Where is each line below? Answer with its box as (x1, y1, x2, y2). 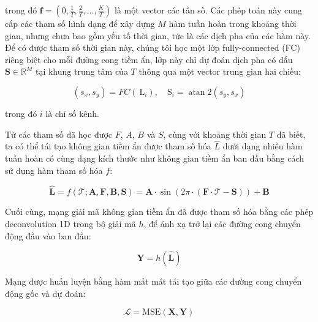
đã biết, (276, 127, 306, 140)
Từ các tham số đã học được (5, 127, 113, 140)
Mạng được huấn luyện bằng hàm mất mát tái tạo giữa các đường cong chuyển (5, 275, 302, 288)
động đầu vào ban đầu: (5, 229, 91, 242)
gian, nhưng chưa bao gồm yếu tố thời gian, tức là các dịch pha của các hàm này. (5, 29, 311, 42)
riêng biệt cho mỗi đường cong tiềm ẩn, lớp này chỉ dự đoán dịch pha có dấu (5, 53, 293, 66)
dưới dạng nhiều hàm (222, 140, 303, 152)
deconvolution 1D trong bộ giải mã (5, 217, 136, 230)
